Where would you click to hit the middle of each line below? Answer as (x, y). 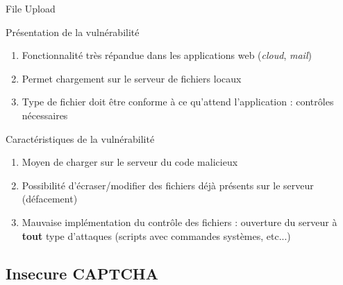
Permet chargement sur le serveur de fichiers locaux (132, 78)
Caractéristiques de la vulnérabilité (80, 138)
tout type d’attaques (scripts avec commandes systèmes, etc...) (156, 235)
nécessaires (45, 115)
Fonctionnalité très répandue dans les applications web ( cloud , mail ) (167, 55)
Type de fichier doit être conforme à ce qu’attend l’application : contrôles (178, 102)
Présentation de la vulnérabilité (73, 32)
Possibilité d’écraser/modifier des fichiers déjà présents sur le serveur (168, 185)
